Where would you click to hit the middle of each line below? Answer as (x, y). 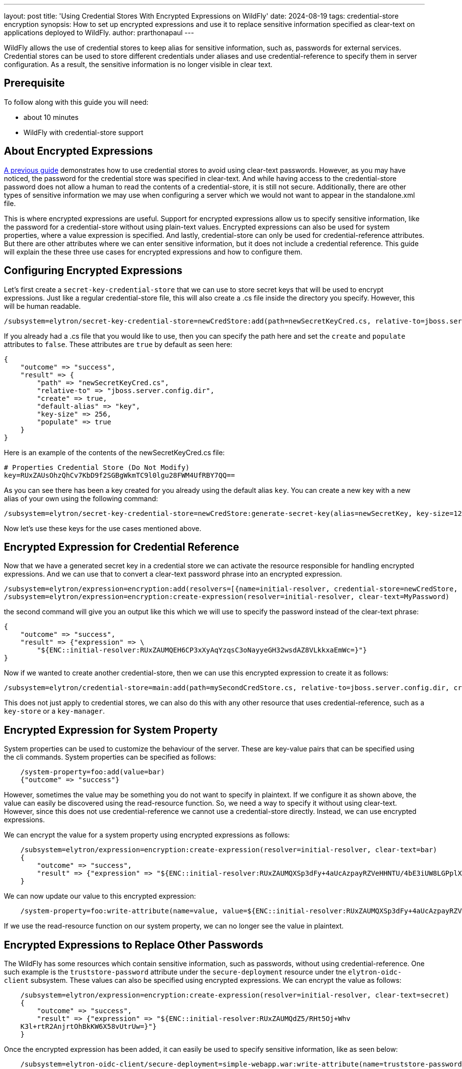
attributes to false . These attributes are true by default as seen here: (118, 344)
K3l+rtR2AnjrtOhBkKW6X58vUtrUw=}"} (88, 1027)
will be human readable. (42, 306)
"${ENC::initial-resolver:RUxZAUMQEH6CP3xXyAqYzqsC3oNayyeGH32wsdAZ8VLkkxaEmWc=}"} (202, 650)
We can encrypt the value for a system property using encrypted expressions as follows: (147, 835)
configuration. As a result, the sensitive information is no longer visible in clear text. (138, 64)
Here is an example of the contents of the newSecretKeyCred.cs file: (115, 452)
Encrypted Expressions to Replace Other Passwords (134, 945)
